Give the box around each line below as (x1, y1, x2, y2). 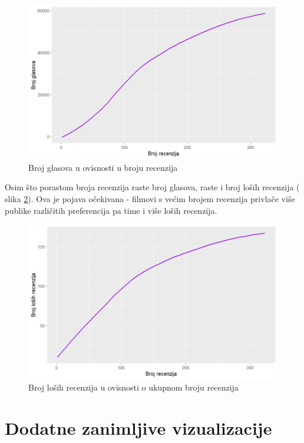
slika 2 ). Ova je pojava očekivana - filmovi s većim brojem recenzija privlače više (5, 193, 295, 205)
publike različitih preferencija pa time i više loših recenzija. (5, 204, 217, 216)
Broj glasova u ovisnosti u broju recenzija (28, 161, 178, 173)
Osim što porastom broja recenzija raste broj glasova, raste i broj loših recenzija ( (5, 181, 300, 193)
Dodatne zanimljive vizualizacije (5, 415, 272, 439)
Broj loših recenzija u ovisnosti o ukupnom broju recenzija (28, 381, 239, 394)
